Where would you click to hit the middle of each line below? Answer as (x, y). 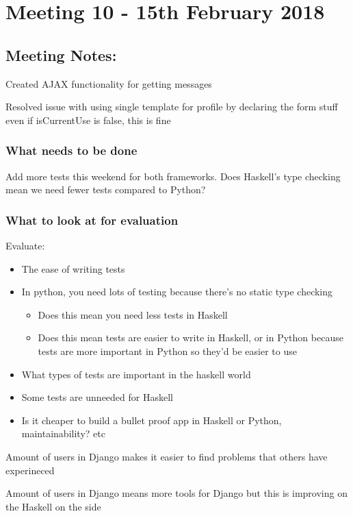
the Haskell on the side (53, 506)
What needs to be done (71, 150)
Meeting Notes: (61, 54)
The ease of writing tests (73, 268)
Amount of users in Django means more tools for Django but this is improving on (176, 493)
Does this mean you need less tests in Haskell (133, 314)
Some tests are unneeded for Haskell (97, 397)
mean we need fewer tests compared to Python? (106, 189)
